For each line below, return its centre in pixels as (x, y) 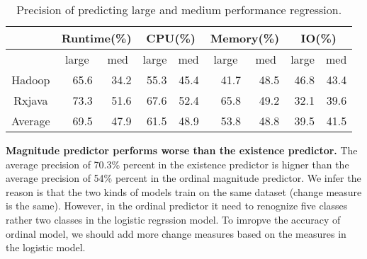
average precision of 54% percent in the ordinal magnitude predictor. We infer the (183, 178)
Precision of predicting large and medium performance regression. (179, 10)
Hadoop (31, 80)
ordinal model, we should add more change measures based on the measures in (176, 233)
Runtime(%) (96, 38)
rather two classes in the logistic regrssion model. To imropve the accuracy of (173, 219)
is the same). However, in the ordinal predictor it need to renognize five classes (177, 206)
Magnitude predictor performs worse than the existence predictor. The (182, 150)
